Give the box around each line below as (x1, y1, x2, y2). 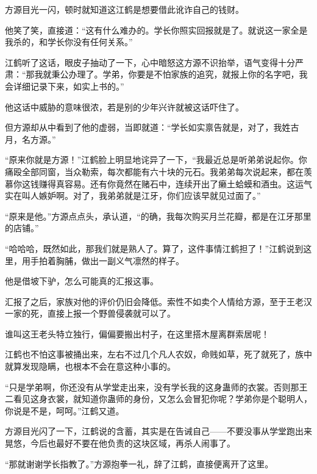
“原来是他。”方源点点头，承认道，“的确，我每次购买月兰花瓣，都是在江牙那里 (5, 209, 312, 222)
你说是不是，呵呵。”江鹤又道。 (5, 404, 124, 417)
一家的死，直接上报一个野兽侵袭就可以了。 (5, 307, 176, 320)
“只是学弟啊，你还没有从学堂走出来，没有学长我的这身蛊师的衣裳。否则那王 (5, 380, 308, 393)
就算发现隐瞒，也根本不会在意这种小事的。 (5, 360, 176, 373)
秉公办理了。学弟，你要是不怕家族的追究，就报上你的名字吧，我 (51, 68, 308, 81)
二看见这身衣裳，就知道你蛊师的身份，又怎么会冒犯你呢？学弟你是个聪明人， (5, 392, 312, 405)
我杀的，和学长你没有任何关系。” (5, 35, 133, 48)
